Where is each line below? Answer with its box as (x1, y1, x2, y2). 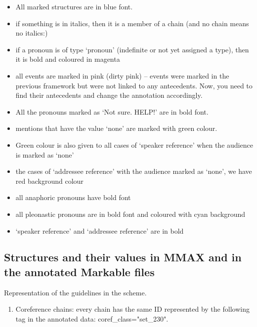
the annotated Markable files (4, 264, 155, 279)
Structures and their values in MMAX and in (4, 249, 242, 265)
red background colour (15, 175, 84, 186)
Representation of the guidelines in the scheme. (4, 287, 147, 297)
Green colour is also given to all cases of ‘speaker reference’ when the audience (15, 139, 253, 150)
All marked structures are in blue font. (15, 1, 133, 11)
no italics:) (15, 28, 48, 38)
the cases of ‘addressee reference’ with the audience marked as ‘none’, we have (15, 166, 252, 176)
